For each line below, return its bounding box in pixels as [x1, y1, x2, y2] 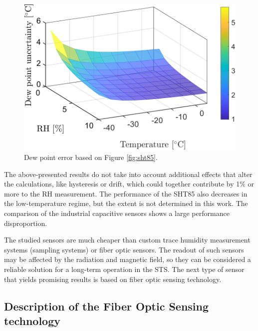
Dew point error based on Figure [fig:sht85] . [24, 152, 158, 162]
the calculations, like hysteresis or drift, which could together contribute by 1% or [4, 178, 255, 189]
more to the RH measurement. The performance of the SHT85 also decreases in [4, 188, 248, 198]
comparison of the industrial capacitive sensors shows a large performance [4, 208, 230, 218]
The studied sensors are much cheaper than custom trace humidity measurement [4, 234, 251, 245]
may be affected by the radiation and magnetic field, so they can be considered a [4, 254, 251, 264]
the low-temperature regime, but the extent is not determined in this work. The [4, 198, 248, 208]
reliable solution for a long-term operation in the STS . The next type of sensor [4, 263, 245, 274]
